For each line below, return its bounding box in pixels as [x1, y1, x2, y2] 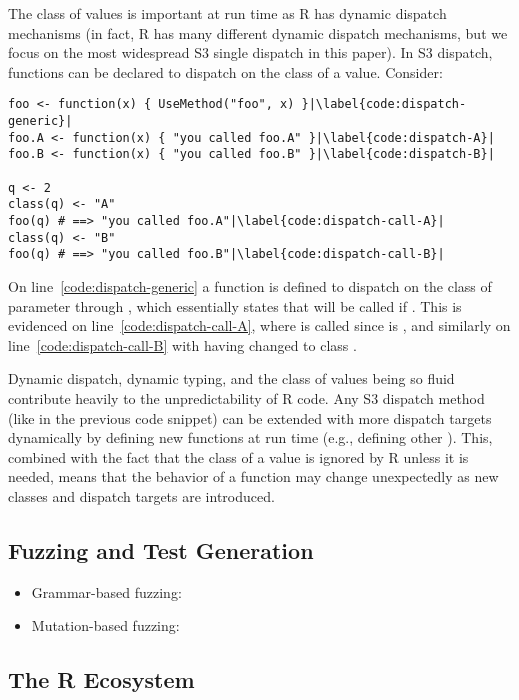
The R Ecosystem [8, 664, 195, 695]
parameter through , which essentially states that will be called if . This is [8, 295, 462, 316]
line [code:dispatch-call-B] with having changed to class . [8, 334, 357, 355]
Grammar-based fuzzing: [31, 581, 182, 602]
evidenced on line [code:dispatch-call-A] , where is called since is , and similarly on [8, 315, 511, 336]
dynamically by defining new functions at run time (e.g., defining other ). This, [8, 427, 493, 448]
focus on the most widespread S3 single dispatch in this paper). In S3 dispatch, [8, 42, 493, 63]
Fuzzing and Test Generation [8, 534, 314, 565]
